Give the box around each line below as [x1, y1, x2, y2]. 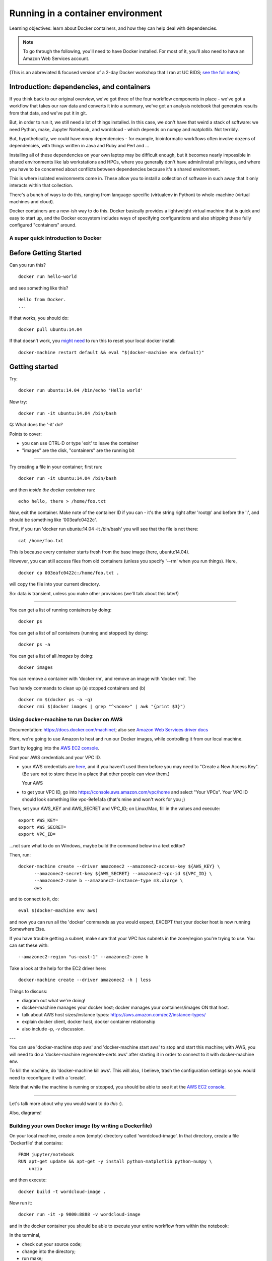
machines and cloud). [9, 199, 54, 205]
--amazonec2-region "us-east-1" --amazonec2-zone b [18, 954, 149, 960]
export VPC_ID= [18, 831, 56, 837]
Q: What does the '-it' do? [9, 422, 63, 428]
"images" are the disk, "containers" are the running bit [22, 447, 134, 453]
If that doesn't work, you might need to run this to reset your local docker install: [9, 338, 176, 344]
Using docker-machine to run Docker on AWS [9, 716, 123, 723]
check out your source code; [22, 1241, 82, 1247]
